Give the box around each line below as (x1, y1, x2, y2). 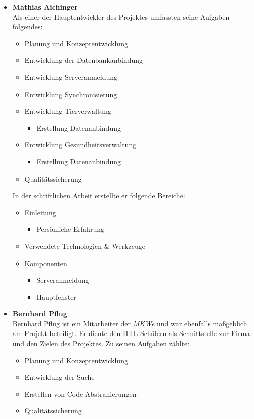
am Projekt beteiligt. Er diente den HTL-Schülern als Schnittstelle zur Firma (12, 328, 250, 339)
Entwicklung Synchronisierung (24, 89, 117, 99)
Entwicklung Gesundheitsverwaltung (24, 139, 137, 150)
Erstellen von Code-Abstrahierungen (24, 388, 137, 399)
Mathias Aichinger (12, 2, 78, 12)
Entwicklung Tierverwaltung (24, 106, 111, 116)
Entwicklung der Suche (24, 372, 95, 382)
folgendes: (12, 21, 43, 32)
